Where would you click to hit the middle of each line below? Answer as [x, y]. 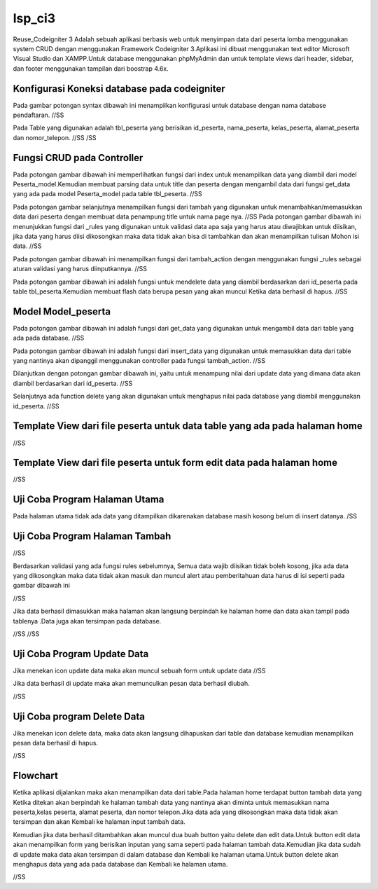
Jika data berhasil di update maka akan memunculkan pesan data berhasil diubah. [131, 684]
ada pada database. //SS [49, 338]
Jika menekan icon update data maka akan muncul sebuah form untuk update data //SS [139, 670]
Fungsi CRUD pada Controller [78, 158]
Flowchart [36, 776]
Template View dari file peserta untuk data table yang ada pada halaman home [188, 426]
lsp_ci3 [34, 18]
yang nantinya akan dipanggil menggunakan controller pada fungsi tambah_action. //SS [139, 361]
